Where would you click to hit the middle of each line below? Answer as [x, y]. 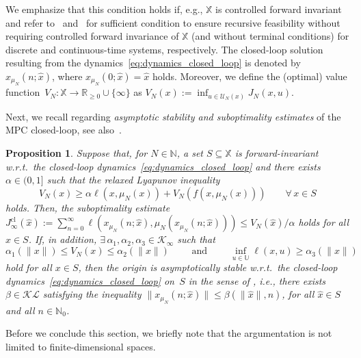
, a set [190, 153]
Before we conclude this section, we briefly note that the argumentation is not [169, 333]
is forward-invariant [277, 153]
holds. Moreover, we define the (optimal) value [250, 76]
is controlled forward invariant [279, 9]
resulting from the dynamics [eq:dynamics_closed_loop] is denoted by [153, 63]
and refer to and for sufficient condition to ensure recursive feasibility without [173, 22]
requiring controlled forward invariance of [92, 36]
